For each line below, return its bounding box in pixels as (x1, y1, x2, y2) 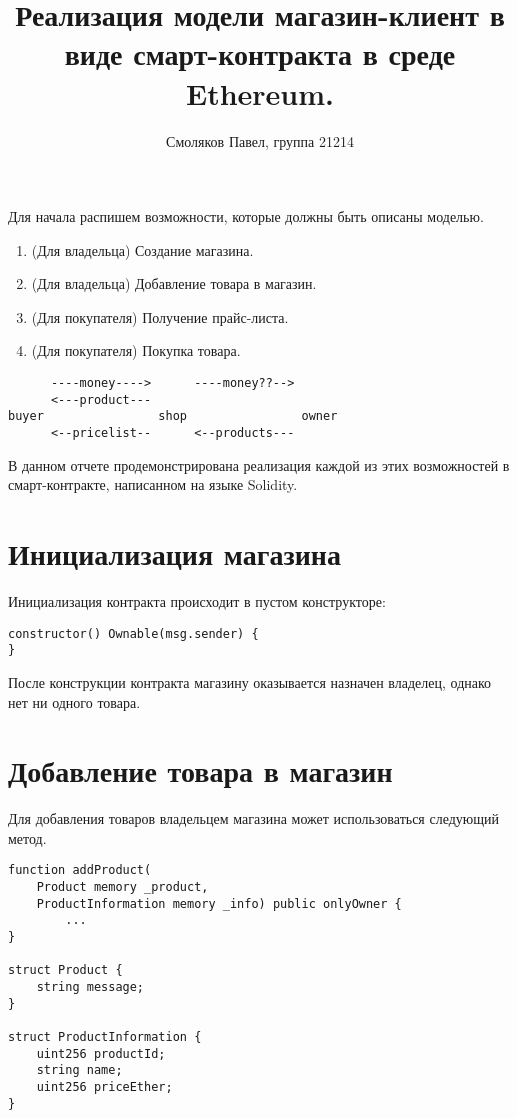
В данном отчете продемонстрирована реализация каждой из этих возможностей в (8, 454, 510, 475)
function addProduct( (8, 863, 152, 878)
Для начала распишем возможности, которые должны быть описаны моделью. (8, 206, 484, 227)
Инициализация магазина (8, 533, 341, 574)
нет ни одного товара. (8, 691, 141, 712)
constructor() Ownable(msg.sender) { (8, 626, 259, 641)
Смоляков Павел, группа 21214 (166, 130, 354, 151)
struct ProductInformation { (8, 1029, 202, 1044)
